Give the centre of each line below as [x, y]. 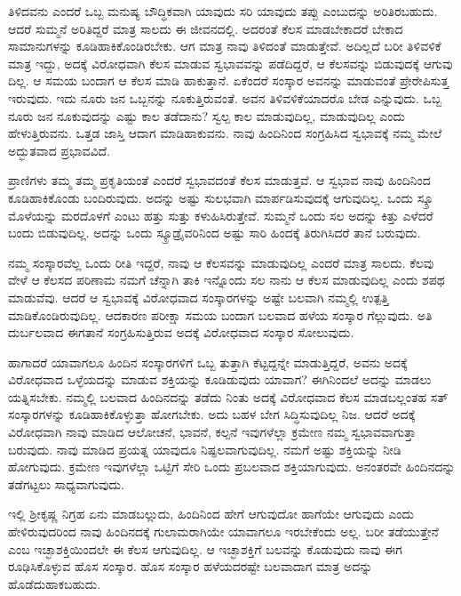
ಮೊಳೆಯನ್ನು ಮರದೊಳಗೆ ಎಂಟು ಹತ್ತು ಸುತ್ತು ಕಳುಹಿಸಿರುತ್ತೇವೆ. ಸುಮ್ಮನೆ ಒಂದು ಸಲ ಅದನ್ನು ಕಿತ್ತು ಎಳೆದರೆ [221, 215]
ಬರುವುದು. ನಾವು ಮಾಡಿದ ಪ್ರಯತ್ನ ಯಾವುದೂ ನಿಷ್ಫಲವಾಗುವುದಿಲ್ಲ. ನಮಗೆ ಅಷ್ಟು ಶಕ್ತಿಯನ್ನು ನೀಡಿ [205, 449]
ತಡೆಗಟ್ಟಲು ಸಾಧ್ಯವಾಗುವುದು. [66, 483]
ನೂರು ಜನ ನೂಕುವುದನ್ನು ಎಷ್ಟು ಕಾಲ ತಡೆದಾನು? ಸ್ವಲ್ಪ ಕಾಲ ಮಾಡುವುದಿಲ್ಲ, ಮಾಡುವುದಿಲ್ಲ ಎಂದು [207, 115]
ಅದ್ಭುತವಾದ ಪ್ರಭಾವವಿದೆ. [59, 150]
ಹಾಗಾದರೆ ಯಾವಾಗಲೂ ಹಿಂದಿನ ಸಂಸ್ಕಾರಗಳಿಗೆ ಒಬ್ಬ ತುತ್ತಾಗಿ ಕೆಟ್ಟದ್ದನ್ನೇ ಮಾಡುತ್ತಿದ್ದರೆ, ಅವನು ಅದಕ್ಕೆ [208, 362]
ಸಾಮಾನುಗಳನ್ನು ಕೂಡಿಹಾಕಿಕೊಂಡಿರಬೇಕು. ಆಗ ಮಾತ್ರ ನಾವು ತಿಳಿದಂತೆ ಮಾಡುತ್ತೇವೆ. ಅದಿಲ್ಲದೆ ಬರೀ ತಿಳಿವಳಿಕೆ [225, 46]
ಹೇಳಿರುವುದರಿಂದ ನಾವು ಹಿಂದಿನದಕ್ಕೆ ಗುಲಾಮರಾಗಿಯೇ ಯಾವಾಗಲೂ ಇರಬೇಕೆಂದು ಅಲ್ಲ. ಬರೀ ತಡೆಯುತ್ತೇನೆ [223, 532]
